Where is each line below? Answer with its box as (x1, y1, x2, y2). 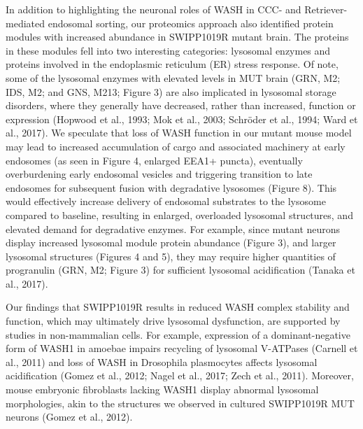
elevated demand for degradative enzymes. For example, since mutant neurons (6, 221, 341, 236)
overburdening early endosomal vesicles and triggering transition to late (6, 167, 313, 181)
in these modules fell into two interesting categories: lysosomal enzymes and (6, 43, 331, 57)
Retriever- (304, 2, 348, 16)
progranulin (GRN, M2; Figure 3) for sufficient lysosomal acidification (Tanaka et (6, 262, 355, 277)
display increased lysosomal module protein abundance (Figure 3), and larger (6, 235, 336, 250)
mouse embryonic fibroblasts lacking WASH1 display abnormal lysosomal (6, 382, 319, 397)
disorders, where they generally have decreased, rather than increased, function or (6, 98, 356, 113)
